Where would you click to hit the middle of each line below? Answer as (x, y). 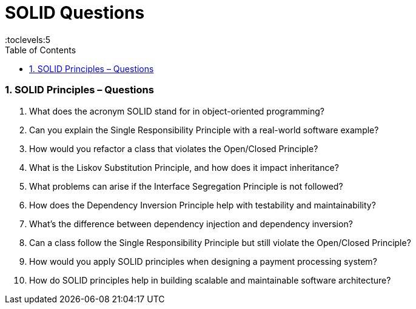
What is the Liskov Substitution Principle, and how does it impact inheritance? (184, 167)
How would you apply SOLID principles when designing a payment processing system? (203, 261)
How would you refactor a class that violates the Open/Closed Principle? (174, 148)
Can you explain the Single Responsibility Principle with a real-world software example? (204, 130)
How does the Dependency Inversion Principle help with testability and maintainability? (203, 205)
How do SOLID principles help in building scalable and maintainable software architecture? (210, 280)
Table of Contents (41, 50)
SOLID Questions (75, 13)
